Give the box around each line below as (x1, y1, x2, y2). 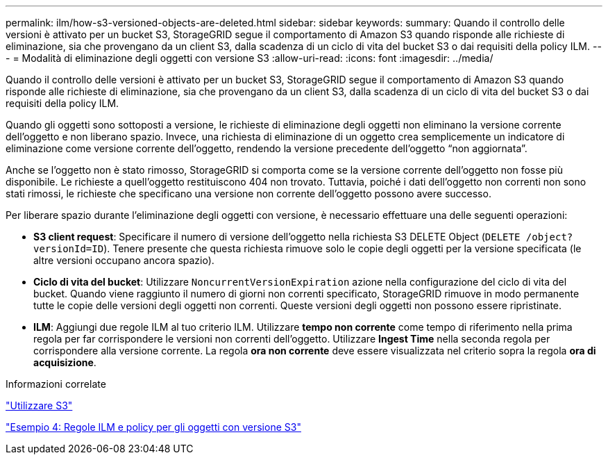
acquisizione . (33, 356, 96, 368)
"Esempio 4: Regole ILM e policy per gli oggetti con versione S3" (6, 421, 301, 433)
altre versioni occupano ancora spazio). (33, 254, 214, 266)
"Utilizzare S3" (6, 400, 73, 411)
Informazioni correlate (6, 378, 106, 390)
